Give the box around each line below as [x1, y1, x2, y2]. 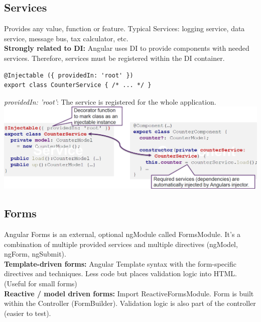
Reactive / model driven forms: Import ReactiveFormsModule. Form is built [4, 288, 254, 298]
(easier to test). [4, 307, 51, 318]
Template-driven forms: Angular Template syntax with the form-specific [4, 258, 237, 269]
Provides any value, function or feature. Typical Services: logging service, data [4, 23, 245, 34]
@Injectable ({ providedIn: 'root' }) [4, 71, 134, 79]
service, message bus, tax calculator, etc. [4, 33, 128, 43]
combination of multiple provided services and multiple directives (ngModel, [4, 238, 238, 249]
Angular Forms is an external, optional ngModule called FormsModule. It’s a [4, 229, 241, 239]
